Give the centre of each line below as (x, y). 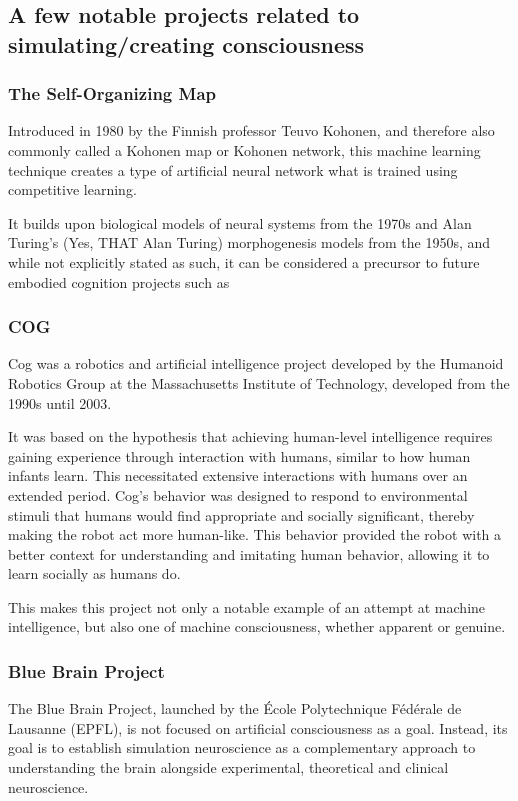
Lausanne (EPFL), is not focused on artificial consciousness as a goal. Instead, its (258, 727)
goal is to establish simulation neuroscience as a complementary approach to (242, 747)
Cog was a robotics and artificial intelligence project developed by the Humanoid (256, 363)
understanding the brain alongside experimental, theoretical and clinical (228, 767)
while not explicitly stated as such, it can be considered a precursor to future (244, 261)
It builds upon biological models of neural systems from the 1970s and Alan (240, 222)
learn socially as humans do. (94, 573)
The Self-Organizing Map (112, 93)
